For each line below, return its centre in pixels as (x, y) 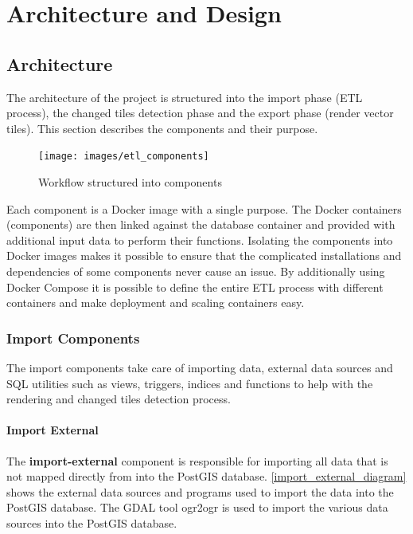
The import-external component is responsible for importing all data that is (197, 460)
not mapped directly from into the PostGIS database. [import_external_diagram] (206, 476)
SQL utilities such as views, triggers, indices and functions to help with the (190, 383)
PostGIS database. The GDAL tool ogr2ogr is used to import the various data (197, 507)
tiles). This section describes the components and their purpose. (162, 128)
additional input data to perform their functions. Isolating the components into (200, 240)
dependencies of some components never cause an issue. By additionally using (196, 271)
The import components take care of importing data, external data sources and (200, 367)
